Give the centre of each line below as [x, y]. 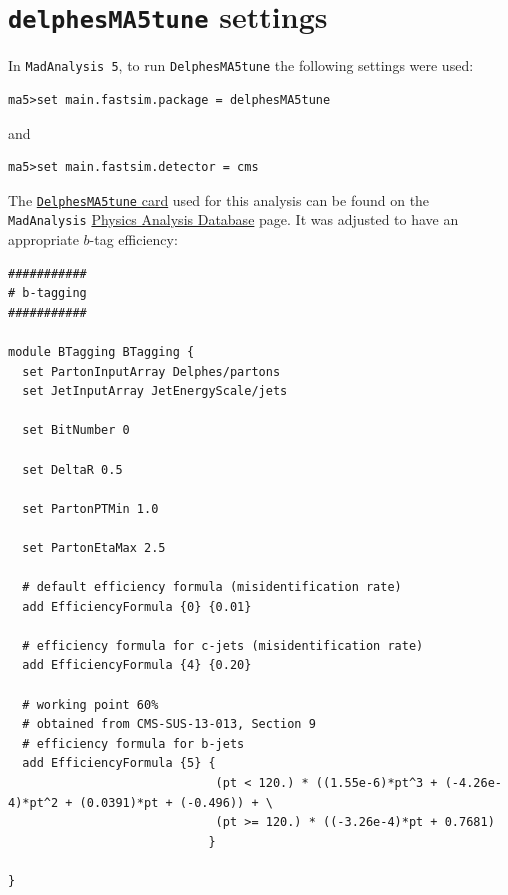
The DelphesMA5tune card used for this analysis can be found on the [219, 199]
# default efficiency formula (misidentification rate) [212, 587]
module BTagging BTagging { [101, 351]
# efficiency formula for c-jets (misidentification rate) [223, 645]
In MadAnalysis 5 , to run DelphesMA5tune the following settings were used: [241, 65]
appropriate [43, 239]
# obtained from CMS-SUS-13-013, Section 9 [169, 724]
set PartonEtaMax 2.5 [94, 547]
